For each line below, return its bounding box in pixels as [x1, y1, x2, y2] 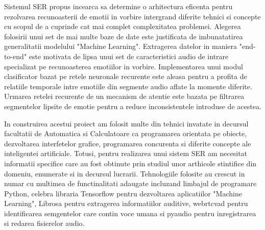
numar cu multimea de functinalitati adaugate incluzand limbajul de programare [4, 178, 257, 189]
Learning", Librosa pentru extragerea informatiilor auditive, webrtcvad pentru [4, 198, 248, 209]
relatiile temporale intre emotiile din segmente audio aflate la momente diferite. [4, 81, 252, 91]
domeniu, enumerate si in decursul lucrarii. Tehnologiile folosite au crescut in [4, 168, 245, 178]
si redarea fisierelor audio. [4, 218, 85, 228]
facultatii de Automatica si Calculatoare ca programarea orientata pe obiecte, [4, 128, 247, 139]
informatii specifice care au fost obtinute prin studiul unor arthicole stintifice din [4, 158, 257, 168]
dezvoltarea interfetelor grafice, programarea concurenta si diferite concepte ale [4, 138, 251, 148]
